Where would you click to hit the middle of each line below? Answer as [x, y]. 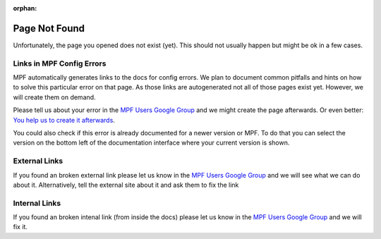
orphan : [25, 8]
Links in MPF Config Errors [60, 63]
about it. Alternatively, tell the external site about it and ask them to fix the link [126, 185]
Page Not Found [49, 28]
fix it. [20, 227]
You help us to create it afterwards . [64, 120]
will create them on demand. [54, 97]
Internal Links [37, 203]
